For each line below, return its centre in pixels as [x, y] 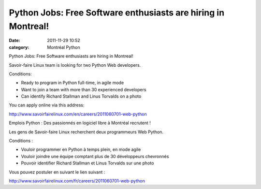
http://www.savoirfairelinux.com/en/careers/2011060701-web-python [78, 114]
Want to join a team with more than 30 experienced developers [84, 89]
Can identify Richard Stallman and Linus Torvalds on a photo [81, 96]
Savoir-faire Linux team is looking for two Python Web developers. [75, 65]
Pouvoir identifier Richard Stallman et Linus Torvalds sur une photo [87, 163]
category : [19, 47]
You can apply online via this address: [47, 105]
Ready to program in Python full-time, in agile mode [72, 83]
